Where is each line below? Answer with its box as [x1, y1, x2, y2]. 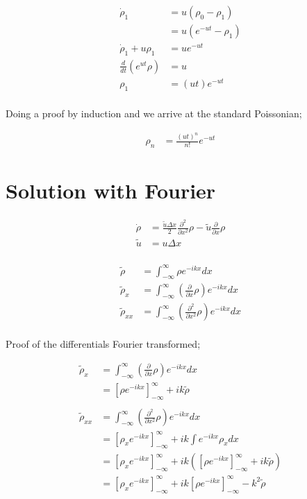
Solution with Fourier [6, 176, 216, 205]
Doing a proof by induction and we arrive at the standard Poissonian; [6, 105, 302, 120]
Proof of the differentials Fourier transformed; [6, 337, 201, 351]
